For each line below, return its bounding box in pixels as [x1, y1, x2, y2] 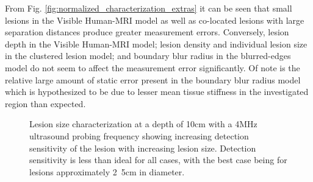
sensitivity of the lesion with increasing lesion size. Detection [29, 141, 256, 154]
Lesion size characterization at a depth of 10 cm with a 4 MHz [29, 117, 257, 130]
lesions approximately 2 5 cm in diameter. [29, 165, 185, 178]
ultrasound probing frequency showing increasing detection [29, 129, 249, 142]
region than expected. [5, 97, 86, 110]
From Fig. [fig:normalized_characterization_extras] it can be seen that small [5, 2, 292, 14]
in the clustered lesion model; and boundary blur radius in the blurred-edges [5, 49, 291, 62]
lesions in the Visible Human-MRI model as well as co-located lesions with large [5, 13, 304, 26]
